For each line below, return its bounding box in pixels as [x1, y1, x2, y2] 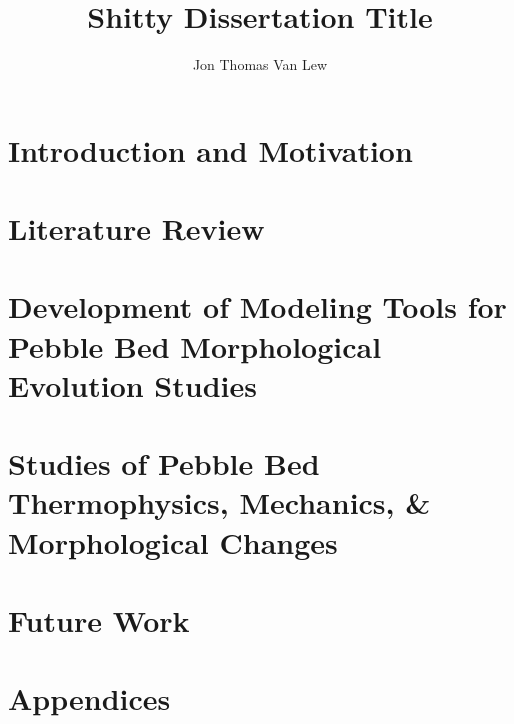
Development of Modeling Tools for [8, 286, 507, 327]
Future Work [8, 599, 190, 640]
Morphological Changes [8, 521, 338, 562]
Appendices [8, 678, 171, 719]
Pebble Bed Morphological [8, 325, 382, 366]
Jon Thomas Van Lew [192, 54, 328, 75]
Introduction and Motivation [8, 129, 413, 170]
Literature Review [8, 208, 265, 249]
